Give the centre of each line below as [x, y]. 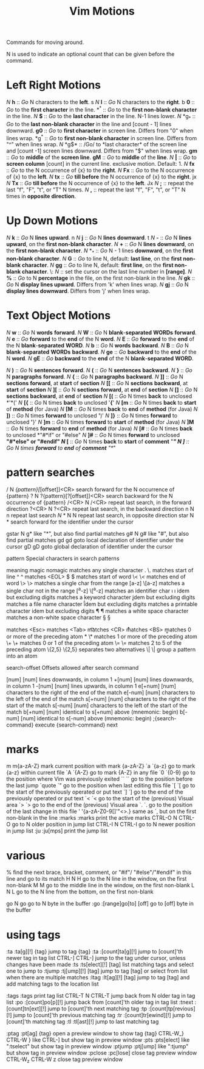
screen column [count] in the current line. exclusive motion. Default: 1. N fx [100, 164]
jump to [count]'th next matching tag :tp [97, 1009]
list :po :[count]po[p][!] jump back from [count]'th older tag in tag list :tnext [100, 1002]
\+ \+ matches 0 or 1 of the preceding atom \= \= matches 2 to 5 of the [94, 643]
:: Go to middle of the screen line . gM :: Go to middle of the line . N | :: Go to [102, 157]
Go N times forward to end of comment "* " [61, 448]
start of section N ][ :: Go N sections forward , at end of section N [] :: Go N [102, 389]
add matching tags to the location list [53, 984]
